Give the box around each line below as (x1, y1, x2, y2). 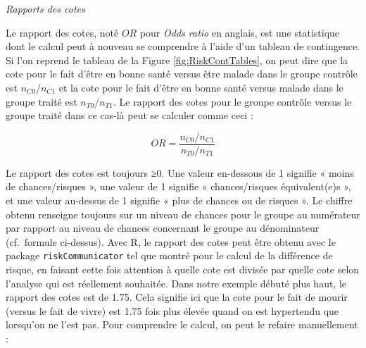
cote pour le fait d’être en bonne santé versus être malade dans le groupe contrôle (6, 66, 358, 81)
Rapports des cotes (6, 1, 85, 15)
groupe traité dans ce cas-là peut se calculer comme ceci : (6, 108, 253, 123)
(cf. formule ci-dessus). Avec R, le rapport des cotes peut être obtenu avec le (6, 234, 336, 249)
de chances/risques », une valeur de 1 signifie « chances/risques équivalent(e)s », (6, 179, 351, 194)
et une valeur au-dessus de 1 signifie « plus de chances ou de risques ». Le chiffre (6, 193, 353, 207)
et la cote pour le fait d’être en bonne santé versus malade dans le (58, 80, 343, 94)
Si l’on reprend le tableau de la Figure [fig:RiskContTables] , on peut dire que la (6, 52, 348, 67)
